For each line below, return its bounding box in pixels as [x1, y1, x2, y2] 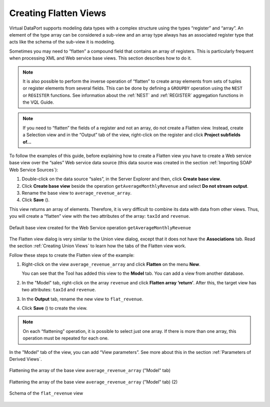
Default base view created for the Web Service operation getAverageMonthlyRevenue [9, 224, 191, 230]
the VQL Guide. [22, 99, 54, 105]
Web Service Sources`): [9, 167, 58, 173]
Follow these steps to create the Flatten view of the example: [9, 252, 135, 258]
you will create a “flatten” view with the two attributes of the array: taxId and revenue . [9, 213, 190, 219]
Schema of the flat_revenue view [9, 390, 83, 396]
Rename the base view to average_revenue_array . [21, 190, 132, 196]
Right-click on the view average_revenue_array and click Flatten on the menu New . [21, 261, 200, 267]
